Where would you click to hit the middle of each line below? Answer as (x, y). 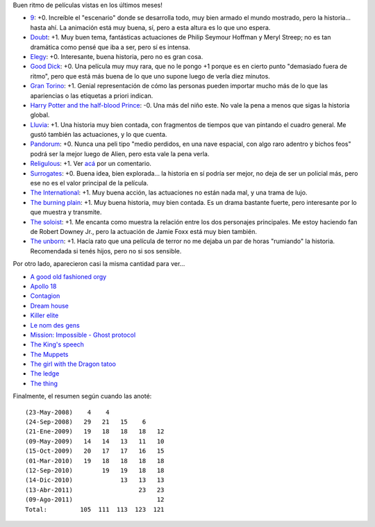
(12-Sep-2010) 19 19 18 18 (95, 470)
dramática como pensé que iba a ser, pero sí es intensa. (110, 47)
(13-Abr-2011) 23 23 (95, 490)
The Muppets (49, 354)
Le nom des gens (55, 325)
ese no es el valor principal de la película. (89, 183)
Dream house (50, 306)
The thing (44, 383)
